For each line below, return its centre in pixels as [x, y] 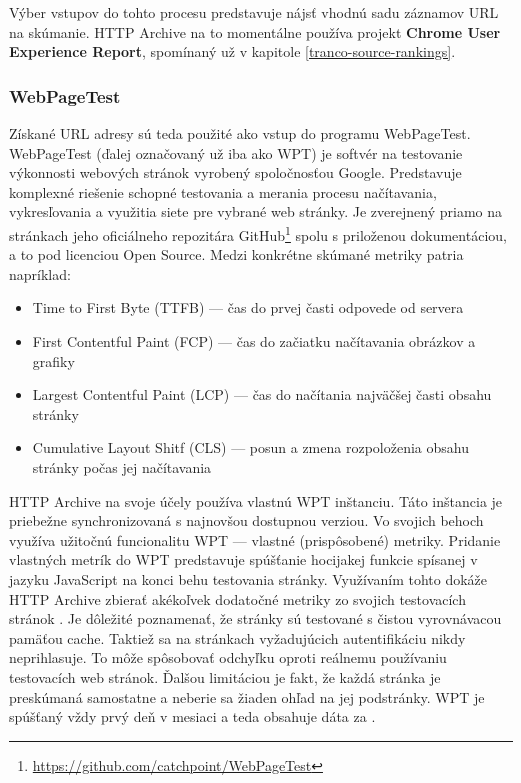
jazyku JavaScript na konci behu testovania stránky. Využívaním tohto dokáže [248, 578]
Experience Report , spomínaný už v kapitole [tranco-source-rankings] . [232, 51]
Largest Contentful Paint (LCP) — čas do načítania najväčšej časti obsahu [262, 394]
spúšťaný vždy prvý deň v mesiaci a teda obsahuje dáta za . [192, 716]
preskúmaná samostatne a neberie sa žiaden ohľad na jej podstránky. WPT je [247, 696]
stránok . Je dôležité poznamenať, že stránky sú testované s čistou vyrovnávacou [255, 618]
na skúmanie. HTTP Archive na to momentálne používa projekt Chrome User [255, 31]
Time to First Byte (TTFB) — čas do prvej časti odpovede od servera [248, 307]
